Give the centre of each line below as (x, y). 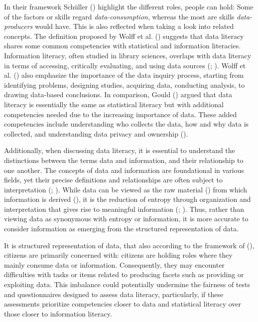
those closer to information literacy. (58, 313)
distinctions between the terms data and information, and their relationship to (124, 160)
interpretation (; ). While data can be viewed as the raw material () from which (126, 189)
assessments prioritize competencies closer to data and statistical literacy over (123, 304)
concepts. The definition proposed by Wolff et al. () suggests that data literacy (124, 36)
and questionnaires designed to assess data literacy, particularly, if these (114, 294)
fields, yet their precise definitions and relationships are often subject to (113, 180)
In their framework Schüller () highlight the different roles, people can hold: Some (129, 6)
